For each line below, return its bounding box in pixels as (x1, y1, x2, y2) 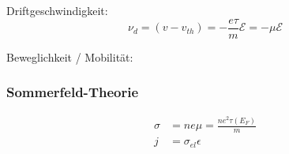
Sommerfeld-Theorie (6, 82, 139, 102)
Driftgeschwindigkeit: (6, 2, 108, 18)
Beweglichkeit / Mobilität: (6, 48, 133, 65)
